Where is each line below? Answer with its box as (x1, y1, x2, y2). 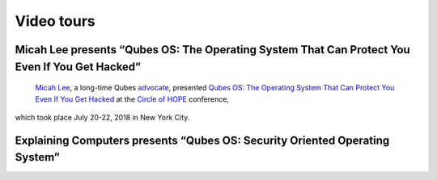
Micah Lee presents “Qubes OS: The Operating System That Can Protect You (15, 43, 410, 57)
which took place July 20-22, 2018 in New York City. (15, 112, 190, 122)
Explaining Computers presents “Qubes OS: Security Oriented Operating (15, 133, 390, 147)
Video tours (15, 12, 96, 30)
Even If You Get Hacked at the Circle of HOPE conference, (35, 94, 230, 104)
